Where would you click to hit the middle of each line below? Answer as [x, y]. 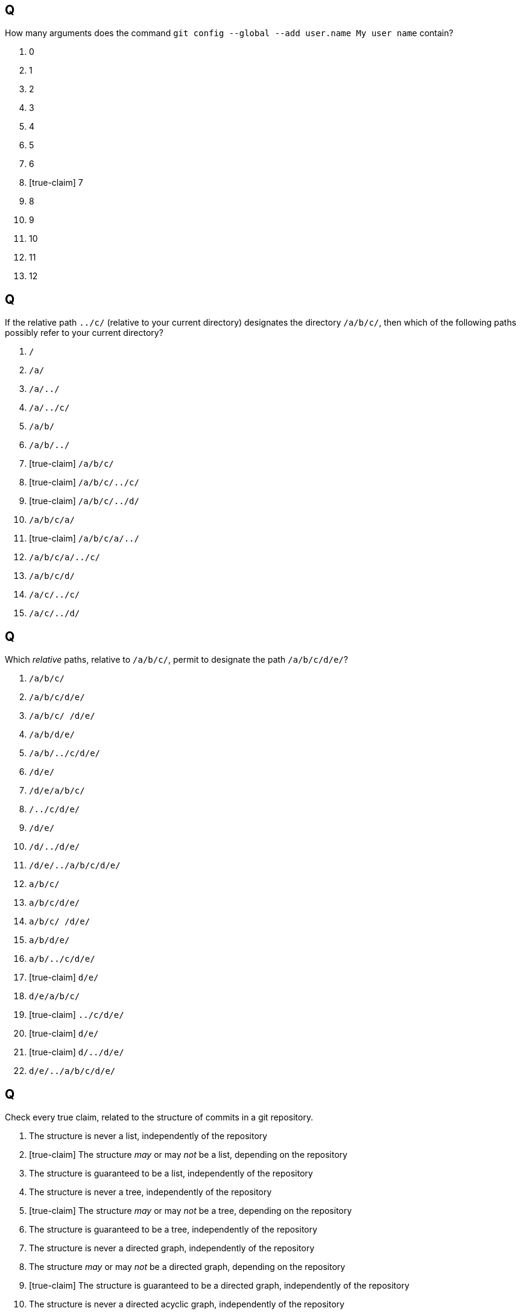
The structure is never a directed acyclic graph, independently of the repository [187, 1304]
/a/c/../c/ [55, 595]
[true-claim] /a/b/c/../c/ [84, 482]
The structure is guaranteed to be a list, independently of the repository [171, 1173]
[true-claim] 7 [56, 183]
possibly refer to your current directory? [84, 333]
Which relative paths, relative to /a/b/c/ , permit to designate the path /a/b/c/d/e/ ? [177, 660]
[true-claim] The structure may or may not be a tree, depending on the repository [191, 1210]
